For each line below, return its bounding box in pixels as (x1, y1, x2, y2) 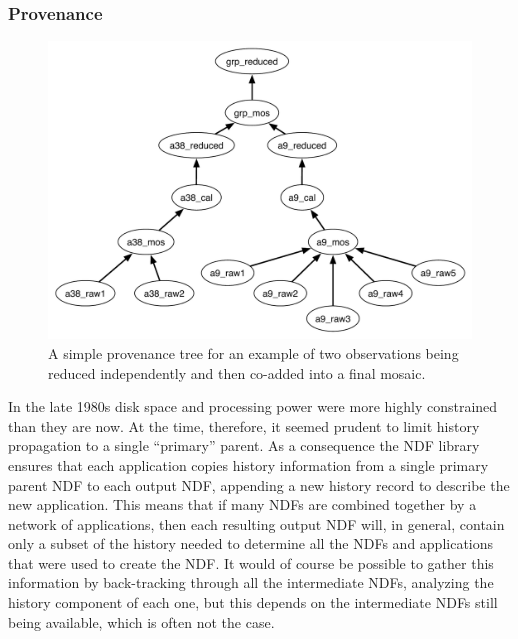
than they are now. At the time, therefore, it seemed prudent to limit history (8, 415, 480, 436)
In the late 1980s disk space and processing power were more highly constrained (8, 396, 498, 417)
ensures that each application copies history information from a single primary (8, 454, 489, 475)
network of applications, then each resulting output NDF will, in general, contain (8, 513, 505, 534)
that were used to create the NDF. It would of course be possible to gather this (8, 552, 494, 573)
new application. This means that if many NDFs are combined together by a (8, 494, 477, 515)
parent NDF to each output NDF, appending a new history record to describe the (8, 474, 510, 495)
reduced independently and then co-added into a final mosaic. (48, 362, 426, 383)
